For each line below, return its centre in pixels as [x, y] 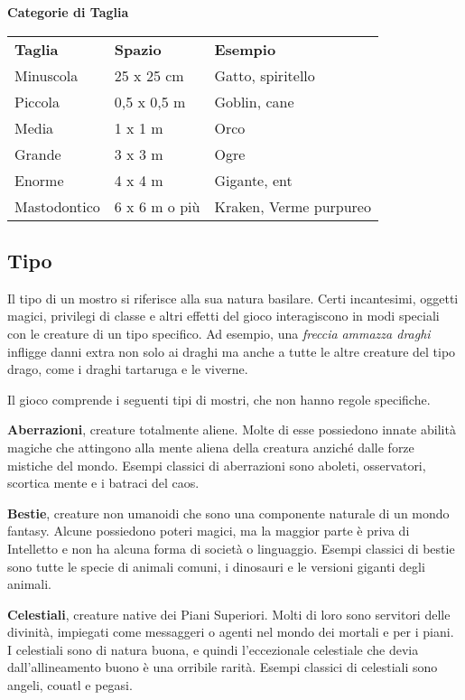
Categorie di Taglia [68, 12]
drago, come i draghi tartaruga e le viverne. [128, 369]
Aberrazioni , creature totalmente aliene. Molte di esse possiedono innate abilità [232, 429]
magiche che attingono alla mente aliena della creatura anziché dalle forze [211, 447]
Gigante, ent [253, 180]
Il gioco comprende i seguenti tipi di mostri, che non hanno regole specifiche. [219, 399]
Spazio [138, 49]
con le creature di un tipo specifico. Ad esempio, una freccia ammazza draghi [219, 333]
